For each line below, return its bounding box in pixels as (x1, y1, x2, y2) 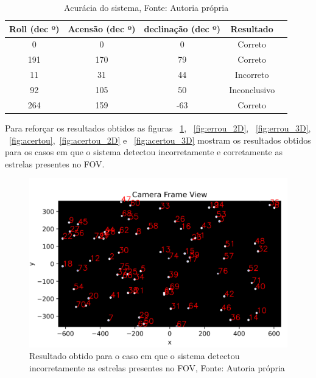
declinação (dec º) (144, 22, 221, 35)
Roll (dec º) (9, 22, 60, 35)
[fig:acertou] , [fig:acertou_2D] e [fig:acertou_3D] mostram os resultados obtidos (9, 133, 311, 146)
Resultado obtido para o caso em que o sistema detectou (29, 349, 240, 362)
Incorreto (234, 68, 269, 81)
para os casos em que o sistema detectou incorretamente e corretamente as (5, 145, 283, 158)
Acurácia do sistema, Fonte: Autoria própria (64, 1, 229, 13)
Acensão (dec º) (68, 22, 136, 35)
